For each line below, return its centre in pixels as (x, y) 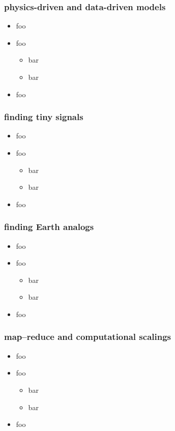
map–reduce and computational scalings (88, 337)
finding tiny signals (44, 117)
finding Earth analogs (49, 227)
